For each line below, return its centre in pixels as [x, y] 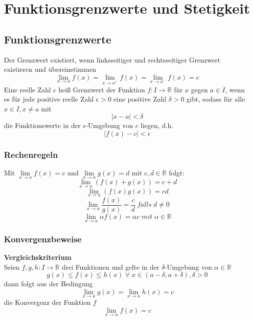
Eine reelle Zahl [27, 89]
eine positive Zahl [140, 99]
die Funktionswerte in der [42, 125]
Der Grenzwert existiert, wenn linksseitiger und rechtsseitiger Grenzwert [112, 59]
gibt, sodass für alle [216, 99]
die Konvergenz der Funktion [47, 302]
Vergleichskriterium [38, 257]
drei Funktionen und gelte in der [111, 267]
